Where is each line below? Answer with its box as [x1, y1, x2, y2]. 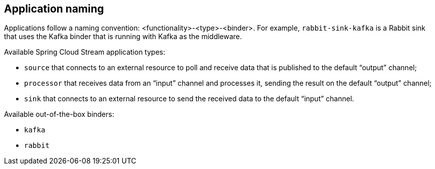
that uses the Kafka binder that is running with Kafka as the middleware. [4, 32, 242, 41]
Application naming [4, 3, 104, 15]
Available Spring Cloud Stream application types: [4, 48, 166, 57]
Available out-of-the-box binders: [4, 110, 114, 119]
